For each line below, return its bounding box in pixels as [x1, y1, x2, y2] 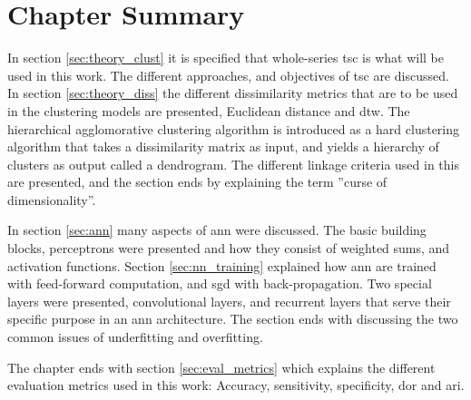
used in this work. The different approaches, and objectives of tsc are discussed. [7, 65, 449, 84]
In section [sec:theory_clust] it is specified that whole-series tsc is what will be [7, 48, 445, 67]
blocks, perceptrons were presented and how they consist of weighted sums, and [7, 239, 450, 258]
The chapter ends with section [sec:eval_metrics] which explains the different [7, 357, 436, 376]
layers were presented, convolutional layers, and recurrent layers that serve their [7, 291, 451, 310]
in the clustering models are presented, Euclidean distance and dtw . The [7, 101, 410, 120]
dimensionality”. [7, 190, 96, 209]
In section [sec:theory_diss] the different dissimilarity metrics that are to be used [7, 83, 458, 102]
